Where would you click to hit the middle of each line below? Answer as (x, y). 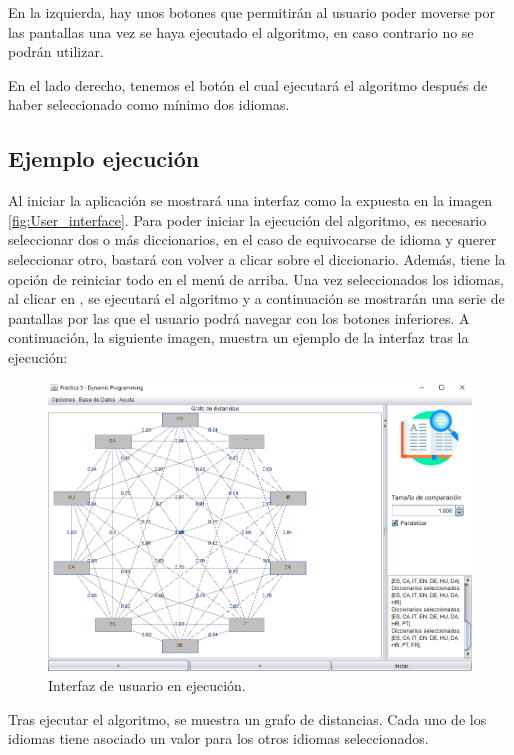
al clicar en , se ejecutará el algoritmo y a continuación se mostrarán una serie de (256, 298)
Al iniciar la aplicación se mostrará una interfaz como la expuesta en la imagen (250, 200)
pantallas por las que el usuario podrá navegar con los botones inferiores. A (239, 317)
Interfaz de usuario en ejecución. (147, 684)
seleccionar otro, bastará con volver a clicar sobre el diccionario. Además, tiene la (257, 258)
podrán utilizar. (56, 51)
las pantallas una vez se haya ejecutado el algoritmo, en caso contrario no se (241, 31)
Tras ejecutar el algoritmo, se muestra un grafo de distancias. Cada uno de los (247, 718)
